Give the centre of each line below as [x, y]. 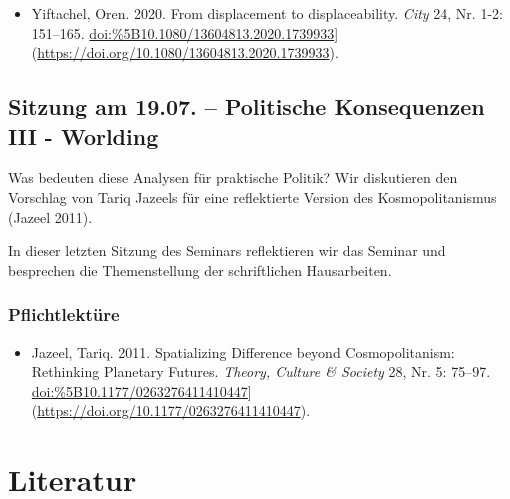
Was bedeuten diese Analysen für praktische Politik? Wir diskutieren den [233, 177]
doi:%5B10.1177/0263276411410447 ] [141, 390]
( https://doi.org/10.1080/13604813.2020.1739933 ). [185, 52]
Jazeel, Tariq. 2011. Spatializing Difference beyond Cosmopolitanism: [243, 351]
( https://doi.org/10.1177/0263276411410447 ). [171, 410]
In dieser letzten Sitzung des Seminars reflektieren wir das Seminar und [227, 250]
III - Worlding [83, 135]
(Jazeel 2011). [50, 216]
